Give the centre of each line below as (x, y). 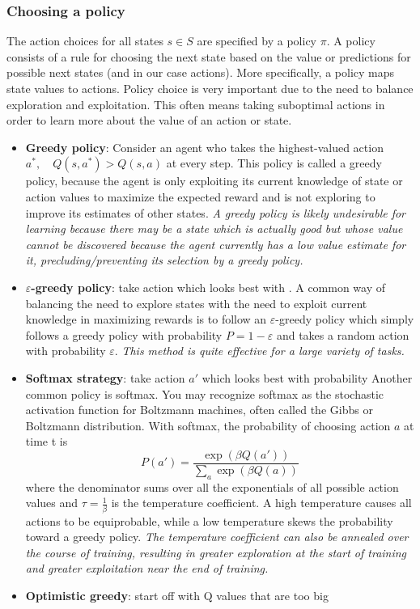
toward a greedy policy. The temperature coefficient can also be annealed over (217, 537)
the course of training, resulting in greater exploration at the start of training (216, 552)
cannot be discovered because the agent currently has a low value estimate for (216, 244)
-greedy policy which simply (345, 319)
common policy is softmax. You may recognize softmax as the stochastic (205, 393)
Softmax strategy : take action (105, 377)
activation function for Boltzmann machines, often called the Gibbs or (199, 410)
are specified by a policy (257, 41)
